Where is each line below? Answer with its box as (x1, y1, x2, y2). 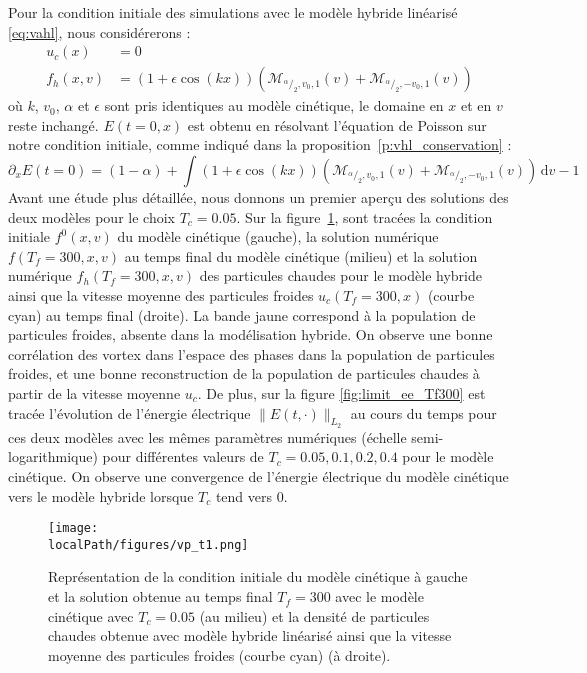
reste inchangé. (8, 114, 99, 135)
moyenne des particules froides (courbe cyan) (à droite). (48, 644, 391, 665)
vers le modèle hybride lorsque (8, 485, 194, 506)
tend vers (215, 485, 273, 506)
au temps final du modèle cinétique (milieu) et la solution (124, 245, 478, 266)
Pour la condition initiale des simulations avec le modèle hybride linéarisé (8, 2, 458, 22)
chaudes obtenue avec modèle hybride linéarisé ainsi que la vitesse (48, 625, 452, 646)
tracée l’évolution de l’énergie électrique (8, 402, 251, 423)
